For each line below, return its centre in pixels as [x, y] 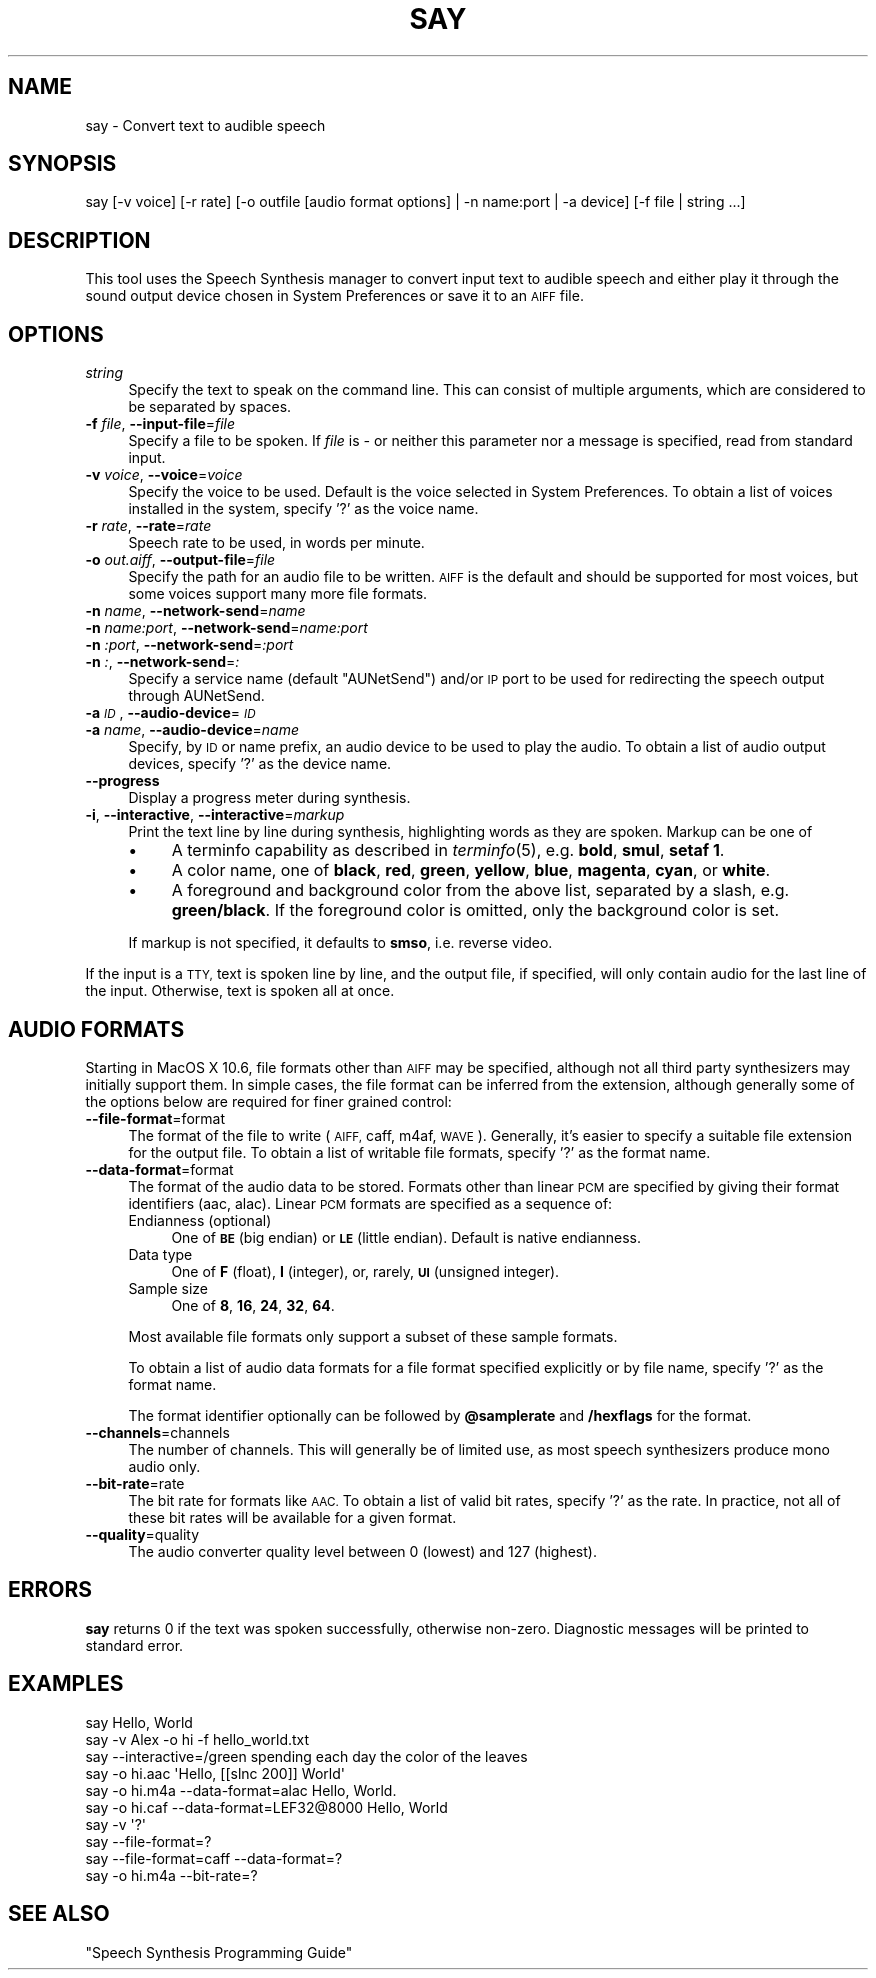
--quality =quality [142, 1534]
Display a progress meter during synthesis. [269, 798]
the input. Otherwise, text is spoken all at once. [240, 991]
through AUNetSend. [196, 696]
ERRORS [50, 1590]
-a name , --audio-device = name [192, 730]
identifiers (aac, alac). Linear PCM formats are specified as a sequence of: [370, 1203]
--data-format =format [159, 1169]
